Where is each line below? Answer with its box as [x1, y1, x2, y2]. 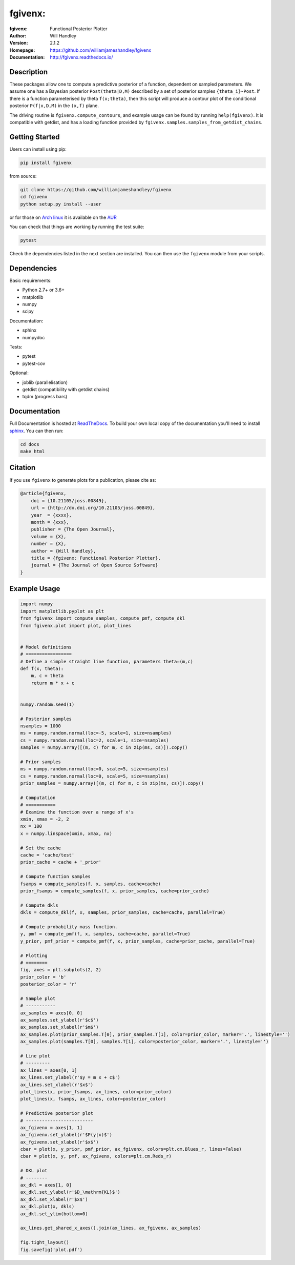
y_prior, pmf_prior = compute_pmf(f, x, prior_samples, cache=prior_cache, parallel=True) [20, 938, 256, 944]
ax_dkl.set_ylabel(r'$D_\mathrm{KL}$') [20, 1189, 120, 1195]
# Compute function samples [20, 874, 91, 880]
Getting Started [9, 132, 60, 141]
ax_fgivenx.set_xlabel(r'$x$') [20, 1139, 99, 1145]
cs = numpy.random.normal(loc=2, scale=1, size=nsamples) [20, 737, 169, 743]
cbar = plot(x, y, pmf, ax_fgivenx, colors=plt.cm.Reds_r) [20, 1153, 172, 1159]
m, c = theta [31, 673, 64, 679]
